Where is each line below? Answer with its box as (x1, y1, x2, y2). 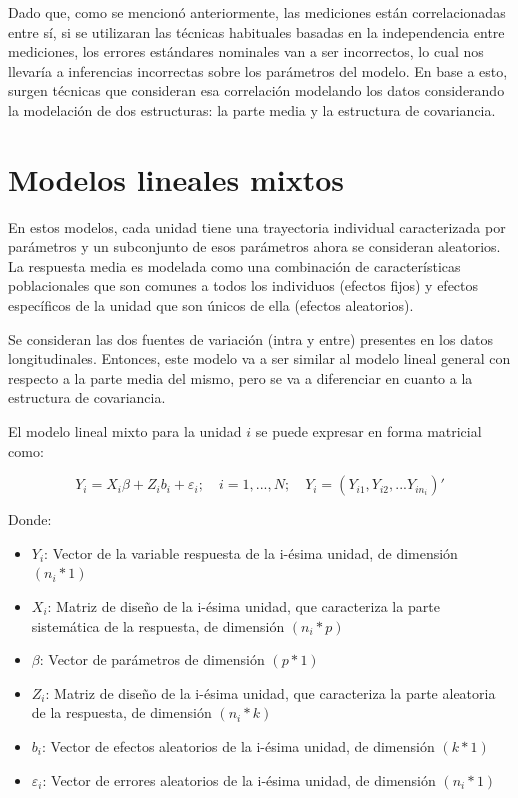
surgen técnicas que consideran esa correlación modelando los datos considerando (8, 80, 505, 101)
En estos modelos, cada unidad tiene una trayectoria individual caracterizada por (8, 216, 506, 237)
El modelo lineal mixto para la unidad (8, 421, 242, 442)
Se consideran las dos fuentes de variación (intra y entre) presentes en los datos (8, 328, 493, 349)
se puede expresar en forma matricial (255, 421, 482, 442)
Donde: (8, 509, 52, 530)
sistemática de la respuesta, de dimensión (31, 615, 285, 636)
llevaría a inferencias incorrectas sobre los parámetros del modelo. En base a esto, (8, 60, 508, 81)
